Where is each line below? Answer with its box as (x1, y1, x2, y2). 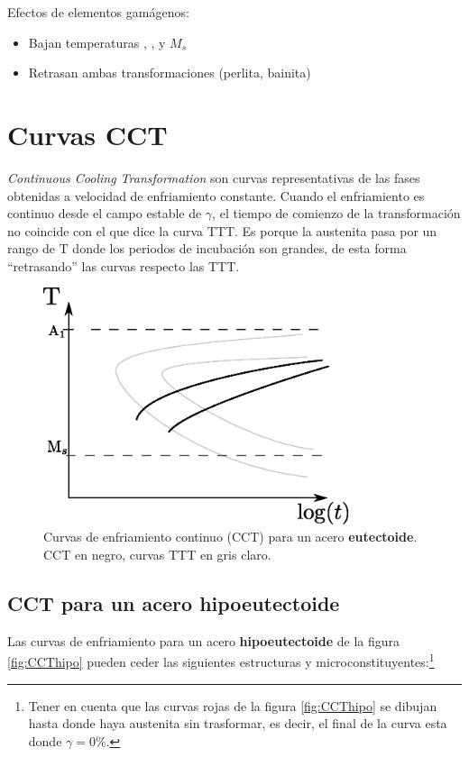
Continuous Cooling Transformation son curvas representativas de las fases (7, 168, 420, 187)
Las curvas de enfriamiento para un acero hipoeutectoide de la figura (7, 631, 400, 650)
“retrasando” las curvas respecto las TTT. (7, 256, 240, 275)
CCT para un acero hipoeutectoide (7, 589, 340, 617)
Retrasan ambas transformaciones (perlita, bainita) (28, 63, 311, 82)
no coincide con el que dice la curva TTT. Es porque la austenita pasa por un (7, 221, 437, 240)
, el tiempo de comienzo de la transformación (212, 204, 461, 223)
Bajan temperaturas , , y (28, 32, 166, 51)
